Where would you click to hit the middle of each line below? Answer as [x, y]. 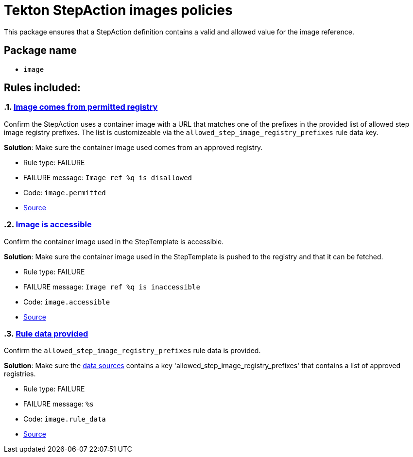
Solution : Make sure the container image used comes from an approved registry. [133, 147]
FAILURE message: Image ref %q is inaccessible [112, 287]
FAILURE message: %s [59, 404]
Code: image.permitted [65, 192]
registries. [20, 374]
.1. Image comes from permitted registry [81, 107]
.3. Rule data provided [46, 333]
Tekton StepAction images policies [118, 10]
